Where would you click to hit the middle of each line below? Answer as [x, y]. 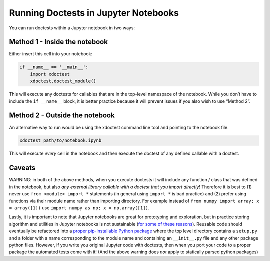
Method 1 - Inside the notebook [59, 42]
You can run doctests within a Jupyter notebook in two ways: [72, 28]
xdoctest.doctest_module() [63, 81]
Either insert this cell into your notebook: [51, 54]
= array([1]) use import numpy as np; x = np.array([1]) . [79, 208]
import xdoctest [50, 74]
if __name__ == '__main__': [54, 67]
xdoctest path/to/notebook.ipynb [61, 140]
